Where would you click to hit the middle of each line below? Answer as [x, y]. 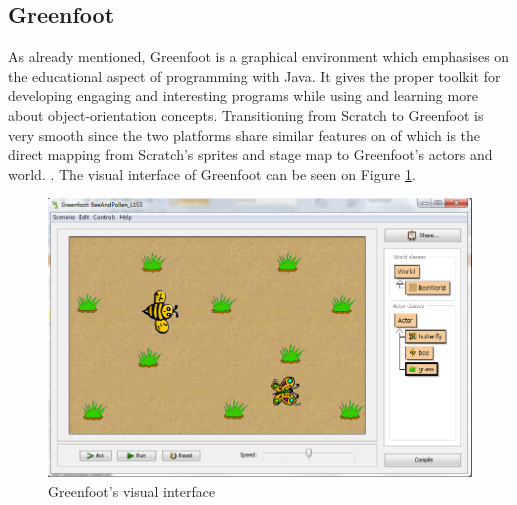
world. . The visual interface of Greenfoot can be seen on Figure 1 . [212, 173]
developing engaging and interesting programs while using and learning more [243, 95]
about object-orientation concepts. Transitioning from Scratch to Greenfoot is [246, 114]
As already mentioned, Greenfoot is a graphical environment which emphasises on [259, 56]
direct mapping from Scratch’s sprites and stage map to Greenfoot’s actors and [250, 154]
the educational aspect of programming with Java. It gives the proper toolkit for [254, 75]
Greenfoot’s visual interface [132, 490]
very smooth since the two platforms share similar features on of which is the [244, 134]
